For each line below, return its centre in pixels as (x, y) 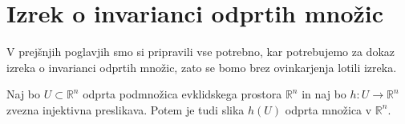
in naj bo (324, 94)
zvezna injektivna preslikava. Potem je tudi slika (126, 109)
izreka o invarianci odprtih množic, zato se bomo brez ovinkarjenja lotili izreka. (202, 67)
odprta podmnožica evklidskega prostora (182, 94)
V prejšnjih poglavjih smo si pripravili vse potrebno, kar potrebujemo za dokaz (200, 52)
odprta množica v (328, 109)
